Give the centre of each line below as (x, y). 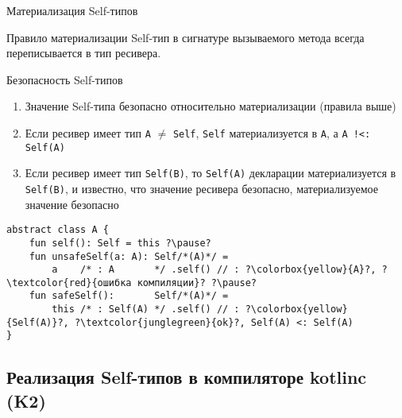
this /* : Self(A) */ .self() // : (146, 310)
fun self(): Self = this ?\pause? (120, 243)
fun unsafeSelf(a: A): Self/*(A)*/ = (129, 256)
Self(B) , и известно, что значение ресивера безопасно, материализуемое (201, 188)
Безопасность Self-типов (65, 79)
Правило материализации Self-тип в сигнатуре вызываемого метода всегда (186, 37)
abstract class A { (58, 230)
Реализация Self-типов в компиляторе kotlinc (187, 377)
